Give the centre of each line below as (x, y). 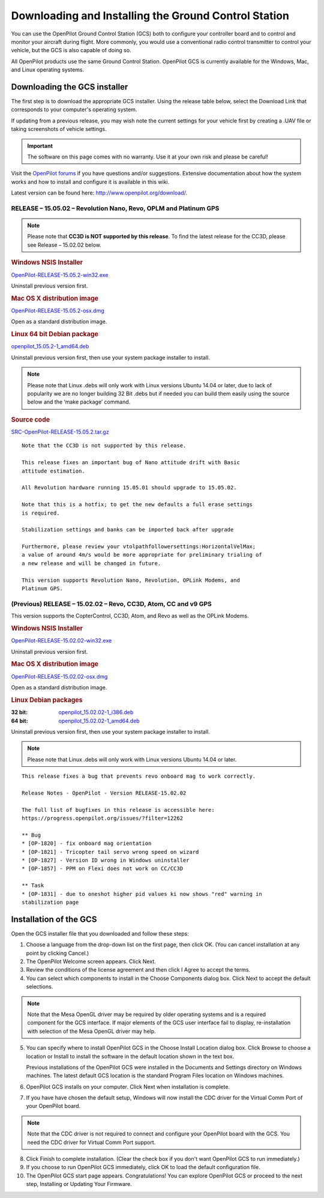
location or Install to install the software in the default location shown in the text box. (130, 1056)
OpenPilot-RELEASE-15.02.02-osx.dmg (59, 676)
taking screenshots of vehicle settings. (59, 129)
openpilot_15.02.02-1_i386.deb (96, 712)
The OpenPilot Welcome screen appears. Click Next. (91, 961)
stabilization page (50, 902)
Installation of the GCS (54, 919)
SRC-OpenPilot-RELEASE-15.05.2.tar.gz (60, 432)
